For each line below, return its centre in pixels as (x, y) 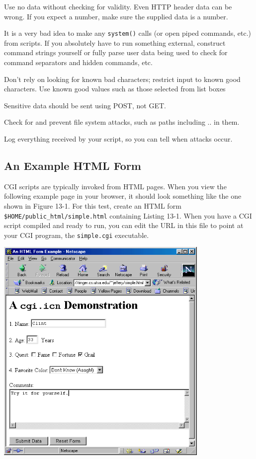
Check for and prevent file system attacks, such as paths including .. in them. (122, 122)
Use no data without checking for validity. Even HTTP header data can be (118, 6)
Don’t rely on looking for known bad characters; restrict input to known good (122, 79)
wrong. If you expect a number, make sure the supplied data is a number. (116, 16)
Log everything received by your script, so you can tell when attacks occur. (118, 139)
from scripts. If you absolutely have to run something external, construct (115, 42)
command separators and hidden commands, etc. (78, 62)
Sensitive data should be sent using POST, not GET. (85, 105)
